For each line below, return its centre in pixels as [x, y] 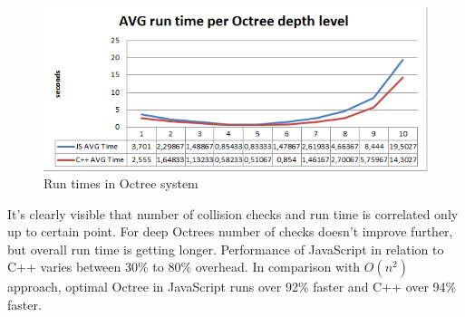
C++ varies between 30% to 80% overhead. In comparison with [184, 267]
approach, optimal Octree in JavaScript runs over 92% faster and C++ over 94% [232, 287]
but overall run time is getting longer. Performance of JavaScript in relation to [226, 249]
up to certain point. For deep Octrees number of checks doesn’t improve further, [230, 231]
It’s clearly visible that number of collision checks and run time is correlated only [233, 213]
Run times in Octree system [121, 183]
